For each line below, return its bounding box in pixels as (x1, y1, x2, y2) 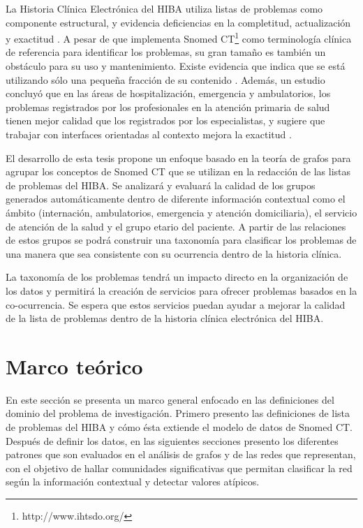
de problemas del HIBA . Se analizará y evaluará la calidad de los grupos (6, 177, 316, 192)
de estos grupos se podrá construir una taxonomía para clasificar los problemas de (6, 233, 357, 247)
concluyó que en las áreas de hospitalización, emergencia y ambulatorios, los (6, 86, 331, 101)
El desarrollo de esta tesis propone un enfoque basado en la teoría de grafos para (6, 150, 351, 165)
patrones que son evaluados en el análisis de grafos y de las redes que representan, (6, 447, 356, 462)
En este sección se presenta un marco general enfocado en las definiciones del (6, 392, 334, 406)
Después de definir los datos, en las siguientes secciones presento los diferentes (6, 433, 339, 448)
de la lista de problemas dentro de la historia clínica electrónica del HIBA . (6, 311, 324, 325)
